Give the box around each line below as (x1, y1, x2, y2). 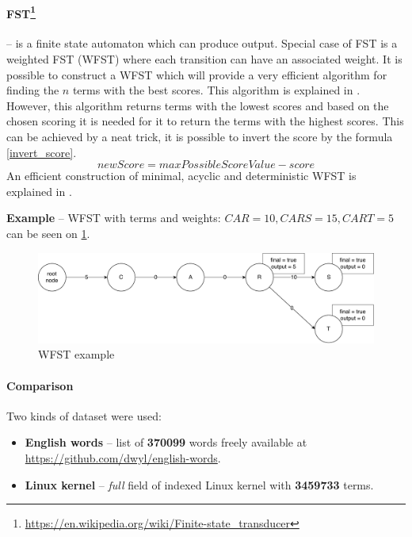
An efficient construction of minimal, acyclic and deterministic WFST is (6, 167, 357, 184)
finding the (6, 82, 59, 98)
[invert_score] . (6, 144, 77, 160)
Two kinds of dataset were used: (6, 407, 162, 424)
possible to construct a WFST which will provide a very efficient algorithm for (6, 66, 387, 82)
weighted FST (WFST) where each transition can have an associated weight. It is (6, 51, 402, 67)
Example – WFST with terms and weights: (6, 209, 221, 226)
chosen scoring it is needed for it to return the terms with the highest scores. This (6, 113, 404, 129)
